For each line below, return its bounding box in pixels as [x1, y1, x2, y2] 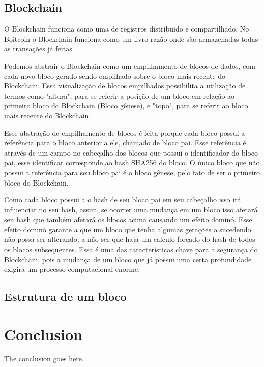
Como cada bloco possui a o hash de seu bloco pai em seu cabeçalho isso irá [4, 194, 241, 205]
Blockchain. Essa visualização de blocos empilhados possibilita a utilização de [4, 80, 246, 91]
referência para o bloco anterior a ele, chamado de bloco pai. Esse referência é [4, 137, 246, 148]
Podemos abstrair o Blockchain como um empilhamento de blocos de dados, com [4, 60, 255, 71]
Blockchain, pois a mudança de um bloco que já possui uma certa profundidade [4, 254, 252, 264]
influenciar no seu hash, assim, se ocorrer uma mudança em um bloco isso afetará [4, 204, 258, 215]
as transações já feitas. [4, 43, 74, 54]
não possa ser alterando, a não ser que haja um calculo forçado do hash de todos [4, 234, 255, 244]
